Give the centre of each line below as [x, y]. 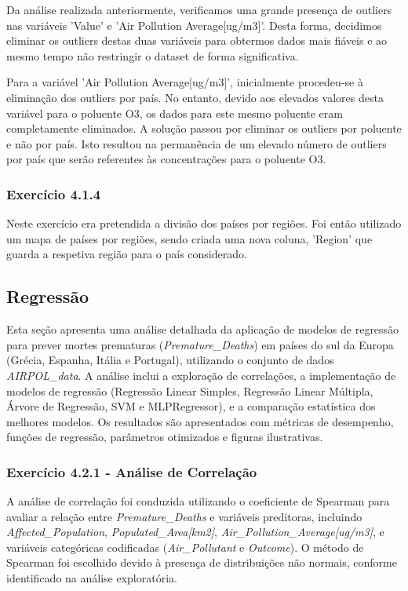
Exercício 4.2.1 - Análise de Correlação [132, 471]
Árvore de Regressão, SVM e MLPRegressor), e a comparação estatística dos [191, 406]
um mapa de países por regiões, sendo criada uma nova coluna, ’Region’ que [189, 238]
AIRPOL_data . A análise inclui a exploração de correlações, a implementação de [201, 375]
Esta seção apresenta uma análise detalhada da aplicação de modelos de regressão [203, 329]
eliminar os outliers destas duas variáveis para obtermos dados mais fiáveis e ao [197, 40]
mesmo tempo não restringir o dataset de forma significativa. [153, 55]
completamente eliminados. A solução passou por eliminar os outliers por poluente [204, 128]
